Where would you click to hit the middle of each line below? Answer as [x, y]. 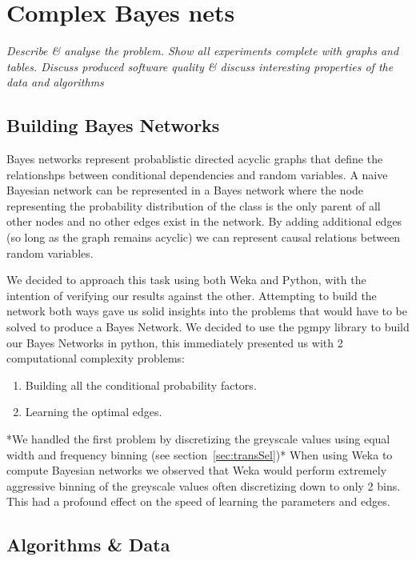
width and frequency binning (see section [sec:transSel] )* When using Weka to [200, 454]
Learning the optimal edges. [94, 412]
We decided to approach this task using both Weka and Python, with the [186, 280]
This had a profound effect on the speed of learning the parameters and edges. [198, 501]
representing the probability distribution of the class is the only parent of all [194, 205]
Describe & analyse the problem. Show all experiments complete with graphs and [203, 51]
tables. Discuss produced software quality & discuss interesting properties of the [200, 66]
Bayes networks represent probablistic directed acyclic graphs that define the [195, 159]
